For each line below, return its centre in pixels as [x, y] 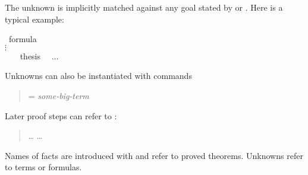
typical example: [34, 19]
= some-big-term [59, 95]
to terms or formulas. [43, 167]
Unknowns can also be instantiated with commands [98, 76]
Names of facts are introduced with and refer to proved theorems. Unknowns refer [154, 155]
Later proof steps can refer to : [61, 115]
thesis [30, 55]
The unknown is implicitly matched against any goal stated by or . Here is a [144, 7]
